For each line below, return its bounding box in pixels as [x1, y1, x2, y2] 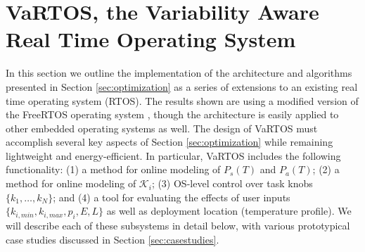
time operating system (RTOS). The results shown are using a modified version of [6, 93, 359, 108]
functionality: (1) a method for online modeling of [6, 162, 221, 177]
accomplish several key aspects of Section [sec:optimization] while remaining [6, 134, 333, 149]
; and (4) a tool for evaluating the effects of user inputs [53, 189, 290, 204]
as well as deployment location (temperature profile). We [106, 203, 352, 218]
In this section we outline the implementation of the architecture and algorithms [6, 65, 352, 80]
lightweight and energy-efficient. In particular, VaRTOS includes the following [6, 148, 341, 163]
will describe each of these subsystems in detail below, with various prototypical [6, 218, 350, 233]
